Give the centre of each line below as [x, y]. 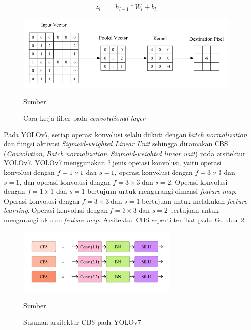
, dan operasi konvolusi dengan [65, 181]
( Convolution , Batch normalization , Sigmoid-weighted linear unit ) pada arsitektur [125, 153]
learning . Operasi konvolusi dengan [56, 210]
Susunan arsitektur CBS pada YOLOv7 [82, 322]
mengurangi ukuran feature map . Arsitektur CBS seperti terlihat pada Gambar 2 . [125, 219]
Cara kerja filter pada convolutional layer [84, 118]
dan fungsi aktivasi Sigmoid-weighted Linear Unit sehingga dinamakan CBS [116, 144]
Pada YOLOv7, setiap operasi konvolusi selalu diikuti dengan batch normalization [125, 134]
